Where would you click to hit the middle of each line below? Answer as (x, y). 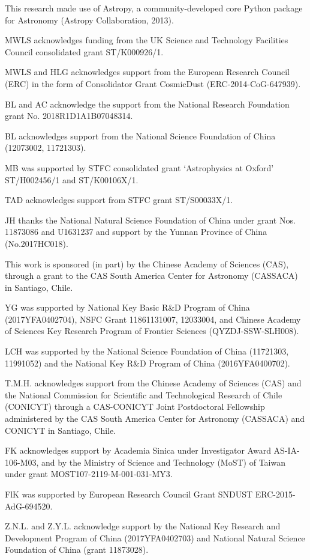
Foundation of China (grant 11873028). (77, 549)
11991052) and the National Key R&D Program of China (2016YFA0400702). (148, 363)
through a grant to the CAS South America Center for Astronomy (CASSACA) (151, 275)
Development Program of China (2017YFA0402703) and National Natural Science (155, 537)
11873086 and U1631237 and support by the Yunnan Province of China (136, 232)
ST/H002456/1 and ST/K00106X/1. (72, 179)
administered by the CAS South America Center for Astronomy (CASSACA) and (155, 418)
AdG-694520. (29, 506)
